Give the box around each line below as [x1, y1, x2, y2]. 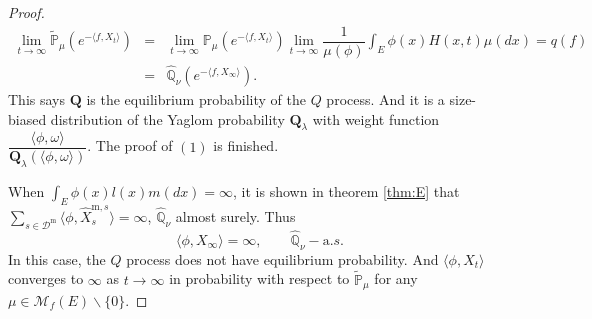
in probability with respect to [169, 268, 350, 289]
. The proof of [87, 135, 173, 156]
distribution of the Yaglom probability [50, 108, 285, 129]
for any [374, 268, 418, 289]
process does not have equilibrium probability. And [126, 248, 439, 269]
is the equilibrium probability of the [86, 88, 306, 109]
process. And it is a [326, 88, 445, 109]
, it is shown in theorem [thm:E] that [233, 181, 460, 202]
